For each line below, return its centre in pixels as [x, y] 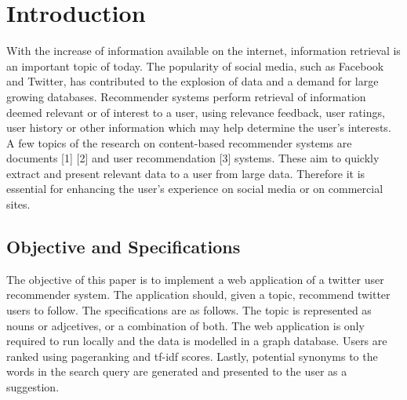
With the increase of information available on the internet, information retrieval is [203, 51]
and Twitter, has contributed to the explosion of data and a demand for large [193, 81]
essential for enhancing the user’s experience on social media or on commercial [195, 189]
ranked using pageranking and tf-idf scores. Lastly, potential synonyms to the [192, 356]
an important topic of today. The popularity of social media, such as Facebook [195, 65]
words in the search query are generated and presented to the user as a [177, 371]
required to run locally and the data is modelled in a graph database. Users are [197, 341]
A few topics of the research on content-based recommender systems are [179, 142]
